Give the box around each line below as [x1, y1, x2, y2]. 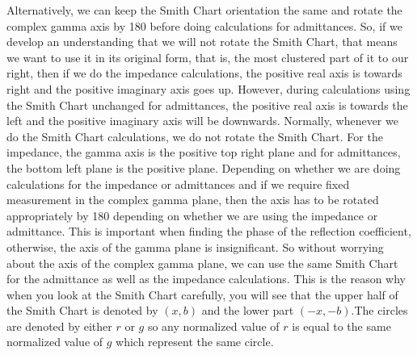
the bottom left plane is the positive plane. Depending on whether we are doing [6, 159, 401, 176]
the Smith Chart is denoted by [6, 302, 158, 319]
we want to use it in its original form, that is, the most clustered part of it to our [6, 48, 409, 65]
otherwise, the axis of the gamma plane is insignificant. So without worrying [6, 238, 384, 255]
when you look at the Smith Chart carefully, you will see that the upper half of [6, 286, 398, 303]
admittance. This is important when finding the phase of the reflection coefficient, [6, 223, 411, 240]
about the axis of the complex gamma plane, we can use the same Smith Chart [6, 254, 398, 271]
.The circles [351, 302, 408, 319]
